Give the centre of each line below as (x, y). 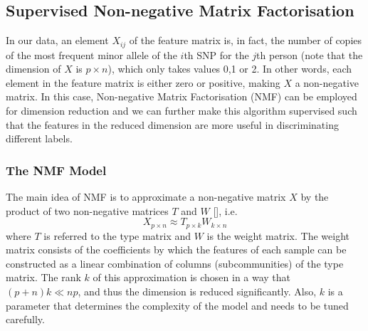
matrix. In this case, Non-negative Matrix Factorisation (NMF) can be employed (182, 96)
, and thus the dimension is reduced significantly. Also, (197, 291)
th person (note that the (310, 54)
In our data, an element (57, 40)
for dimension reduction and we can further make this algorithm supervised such (182, 111)
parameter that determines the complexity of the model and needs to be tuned (177, 305)
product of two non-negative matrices (87, 210)
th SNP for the (216, 54)
